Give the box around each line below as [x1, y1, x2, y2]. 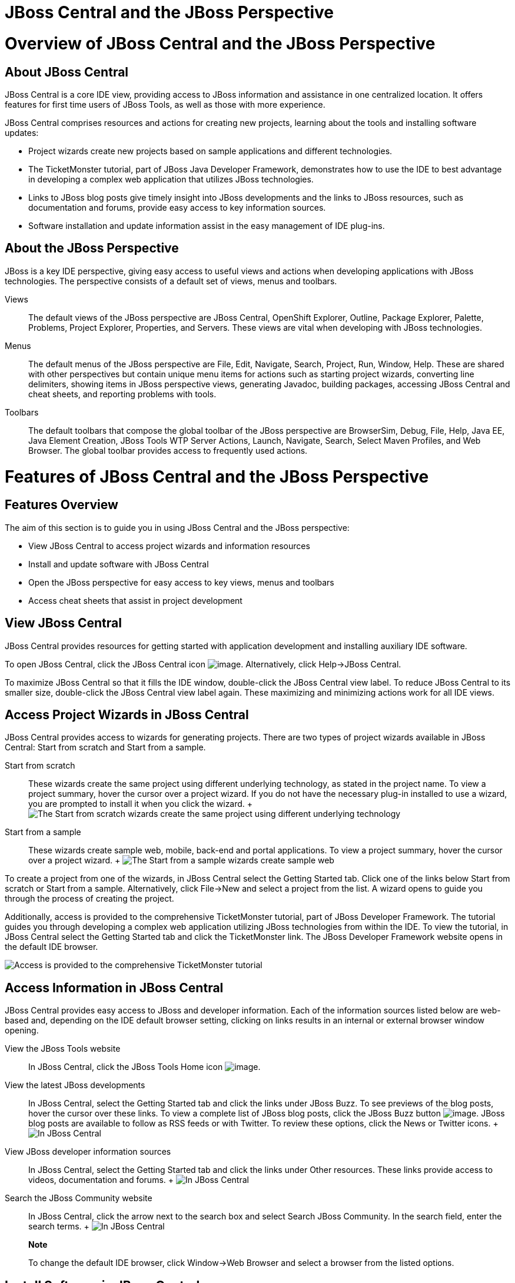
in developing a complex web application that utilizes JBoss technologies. [28, 174, 314, 184]
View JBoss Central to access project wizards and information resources [28, 540, 310, 551]
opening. [5, 1025, 39, 1036]
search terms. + [28, 1221, 89, 1232]
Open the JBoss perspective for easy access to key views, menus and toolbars [28, 577, 334, 587]
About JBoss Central [5, 64, 129, 79]
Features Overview [5, 497, 118, 513]
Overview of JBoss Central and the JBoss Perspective [5, 33, 436, 54]
